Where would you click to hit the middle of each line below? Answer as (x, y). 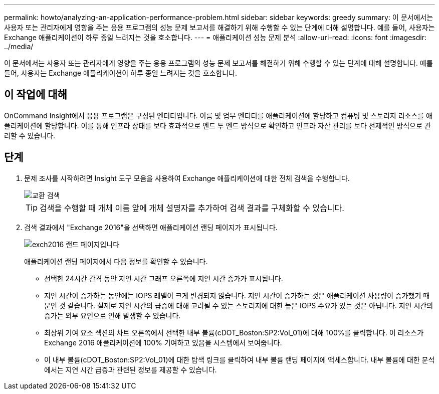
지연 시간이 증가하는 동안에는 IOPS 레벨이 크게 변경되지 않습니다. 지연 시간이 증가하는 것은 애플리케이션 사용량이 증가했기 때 (237, 295)
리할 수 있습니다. (30, 135)
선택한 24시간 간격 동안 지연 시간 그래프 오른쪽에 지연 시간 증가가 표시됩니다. (164, 278)
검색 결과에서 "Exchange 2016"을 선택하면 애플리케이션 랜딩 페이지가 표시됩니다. (151, 227)
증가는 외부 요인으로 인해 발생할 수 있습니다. (113, 315)
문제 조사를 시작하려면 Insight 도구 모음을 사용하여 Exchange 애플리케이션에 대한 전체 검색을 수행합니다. (187, 178)
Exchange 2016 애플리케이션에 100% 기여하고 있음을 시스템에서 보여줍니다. (163, 342)
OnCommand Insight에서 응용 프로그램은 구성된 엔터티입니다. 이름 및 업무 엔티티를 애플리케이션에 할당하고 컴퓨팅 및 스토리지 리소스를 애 (218, 115)
